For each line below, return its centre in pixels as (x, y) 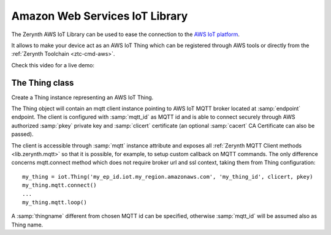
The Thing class (43, 83)
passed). (22, 134)
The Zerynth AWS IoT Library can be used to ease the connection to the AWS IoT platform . (126, 34)
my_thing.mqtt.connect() (59, 185)
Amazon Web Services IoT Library (100, 16)
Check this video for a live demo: (53, 65)
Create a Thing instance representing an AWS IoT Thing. (82, 97)
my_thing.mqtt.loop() (55, 202)
